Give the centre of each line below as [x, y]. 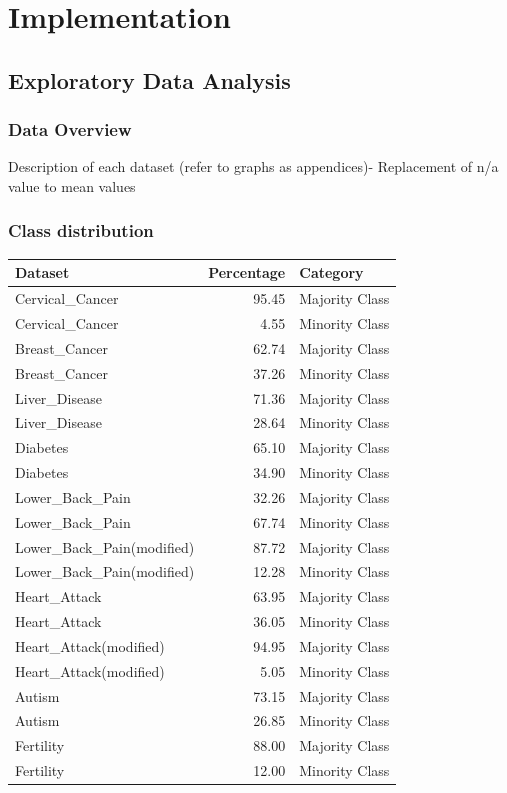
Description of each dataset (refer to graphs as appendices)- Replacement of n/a [253, 166]
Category [331, 272]
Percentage [247, 272]
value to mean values [72, 185]
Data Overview [70, 129]
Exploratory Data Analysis [149, 79]
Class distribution [81, 230]
